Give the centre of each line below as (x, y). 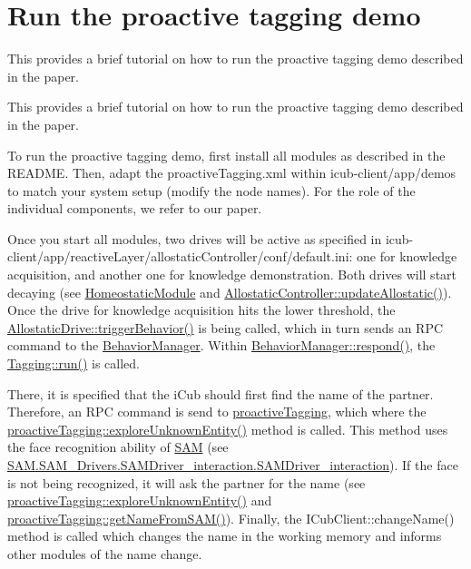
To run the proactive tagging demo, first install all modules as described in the (226, 155)
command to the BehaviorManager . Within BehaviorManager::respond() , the (221, 345)
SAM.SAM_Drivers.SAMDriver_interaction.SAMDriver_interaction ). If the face (233, 465)
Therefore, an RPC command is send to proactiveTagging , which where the (217, 412)
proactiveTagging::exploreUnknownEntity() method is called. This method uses (228, 429)
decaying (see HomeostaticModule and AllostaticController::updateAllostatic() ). (230, 292)
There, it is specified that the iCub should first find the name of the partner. (221, 393)
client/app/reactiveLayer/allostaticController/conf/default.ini (178, 256)
